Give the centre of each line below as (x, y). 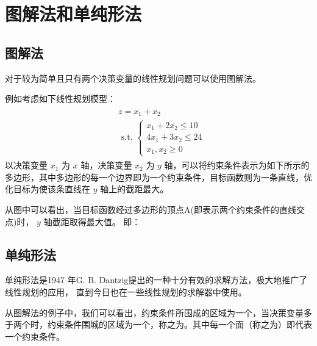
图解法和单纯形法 (73, 14)
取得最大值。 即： (105, 221)
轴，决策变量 (106, 165)
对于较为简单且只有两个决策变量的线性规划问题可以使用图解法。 (133, 78)
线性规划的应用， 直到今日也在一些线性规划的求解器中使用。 (126, 292)
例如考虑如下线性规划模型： (60, 99)
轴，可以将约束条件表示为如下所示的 (237, 165)
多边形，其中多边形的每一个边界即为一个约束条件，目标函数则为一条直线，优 (158, 177)
